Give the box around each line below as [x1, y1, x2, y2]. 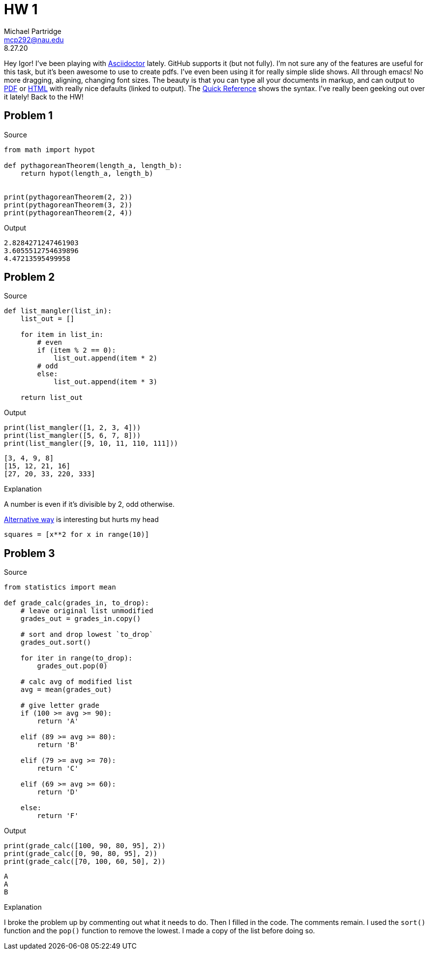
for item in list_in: [20, 330, 104, 339]
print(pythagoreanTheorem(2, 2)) [4, 193, 133, 201]
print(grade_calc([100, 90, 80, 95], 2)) [4, 842, 166, 850]
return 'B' [37, 741, 79, 749]
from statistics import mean [4, 583, 116, 592]
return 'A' [37, 717, 79, 725]
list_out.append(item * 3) [54, 378, 157, 386]
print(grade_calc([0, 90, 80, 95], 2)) [4, 850, 157, 858]
